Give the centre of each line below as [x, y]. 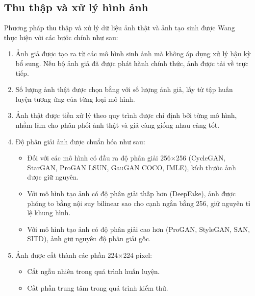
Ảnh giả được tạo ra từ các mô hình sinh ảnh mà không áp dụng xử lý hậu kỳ [133, 54]
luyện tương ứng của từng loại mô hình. [75, 99]
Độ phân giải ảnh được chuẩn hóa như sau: [80, 141]
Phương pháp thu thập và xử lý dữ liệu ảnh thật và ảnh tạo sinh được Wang [119, 28]
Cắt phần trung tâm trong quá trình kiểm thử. [98, 288]
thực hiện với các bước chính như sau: [61, 37]
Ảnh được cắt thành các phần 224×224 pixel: [84, 255]
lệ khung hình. [49, 213]
